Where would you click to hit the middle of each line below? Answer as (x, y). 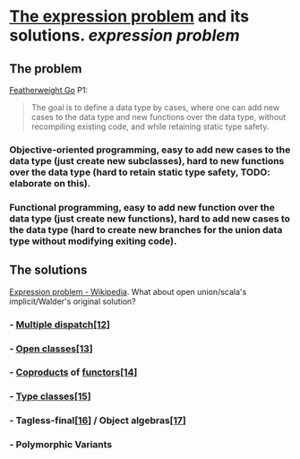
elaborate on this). (50, 183)
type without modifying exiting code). (93, 241)
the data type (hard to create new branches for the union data (146, 229)
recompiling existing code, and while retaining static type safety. (150, 126)
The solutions (48, 270)
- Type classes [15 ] (50, 396)
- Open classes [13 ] (51, 349)
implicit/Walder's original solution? (73, 301)
